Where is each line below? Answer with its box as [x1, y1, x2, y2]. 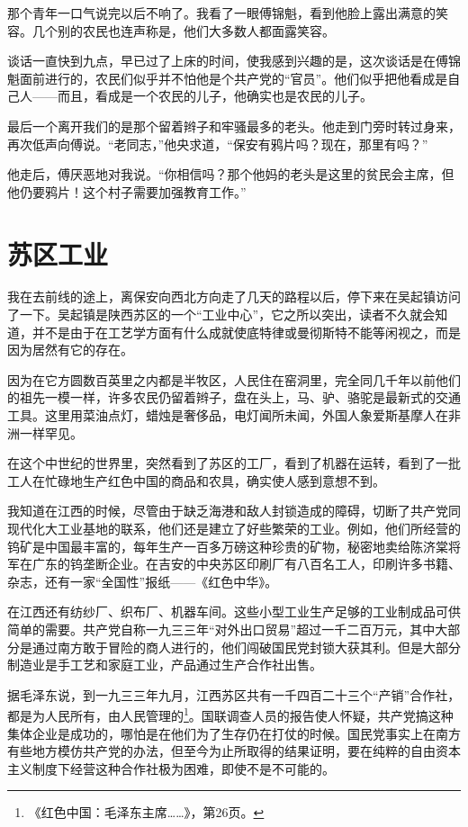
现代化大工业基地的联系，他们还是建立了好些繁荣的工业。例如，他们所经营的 [7, 519, 461, 537]
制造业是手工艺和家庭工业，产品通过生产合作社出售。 [7, 655, 322, 674]
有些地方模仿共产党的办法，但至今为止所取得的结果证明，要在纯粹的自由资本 [7, 742, 461, 760]
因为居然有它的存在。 [7, 340, 133, 359]
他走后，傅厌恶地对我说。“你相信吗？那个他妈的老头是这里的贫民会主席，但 [7, 165, 454, 184]
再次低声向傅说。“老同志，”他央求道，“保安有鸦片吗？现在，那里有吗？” [7, 134, 428, 153]
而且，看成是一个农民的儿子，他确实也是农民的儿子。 [57, 86, 373, 105]
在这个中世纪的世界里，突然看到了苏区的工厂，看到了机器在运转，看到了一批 [7, 454, 461, 472]
